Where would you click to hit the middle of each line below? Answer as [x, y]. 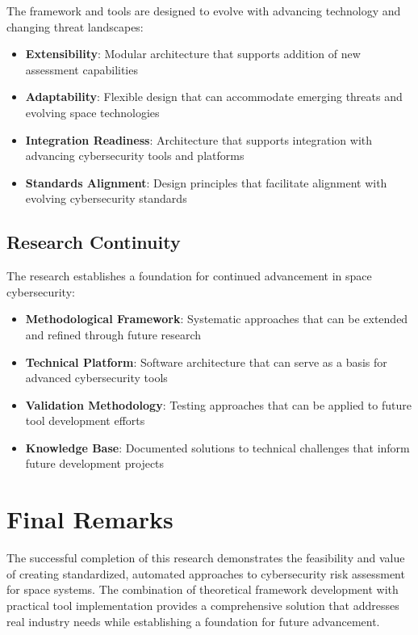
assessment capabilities [82, 69]
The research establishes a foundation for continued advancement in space [189, 276]
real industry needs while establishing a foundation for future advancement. [193, 621]
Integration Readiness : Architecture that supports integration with [199, 139]
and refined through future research [113, 334]
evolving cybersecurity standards [106, 198]
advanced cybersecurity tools [96, 378]
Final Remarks [90, 519]
